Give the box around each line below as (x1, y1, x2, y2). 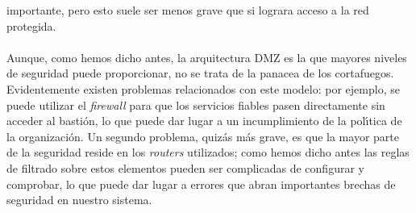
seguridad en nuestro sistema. (6, 191, 152, 208)
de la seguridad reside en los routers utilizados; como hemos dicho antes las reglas (6, 144, 410, 161)
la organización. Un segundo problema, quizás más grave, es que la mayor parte (6, 127, 399, 144)
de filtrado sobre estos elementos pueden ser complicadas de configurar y (6, 159, 364, 176)
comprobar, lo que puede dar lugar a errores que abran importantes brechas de (6, 175, 396, 192)
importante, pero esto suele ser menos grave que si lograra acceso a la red (6, 2, 369, 18)
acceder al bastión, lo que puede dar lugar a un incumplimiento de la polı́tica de (6, 112, 402, 129)
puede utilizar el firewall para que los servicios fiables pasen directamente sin (6, 96, 385, 113)
